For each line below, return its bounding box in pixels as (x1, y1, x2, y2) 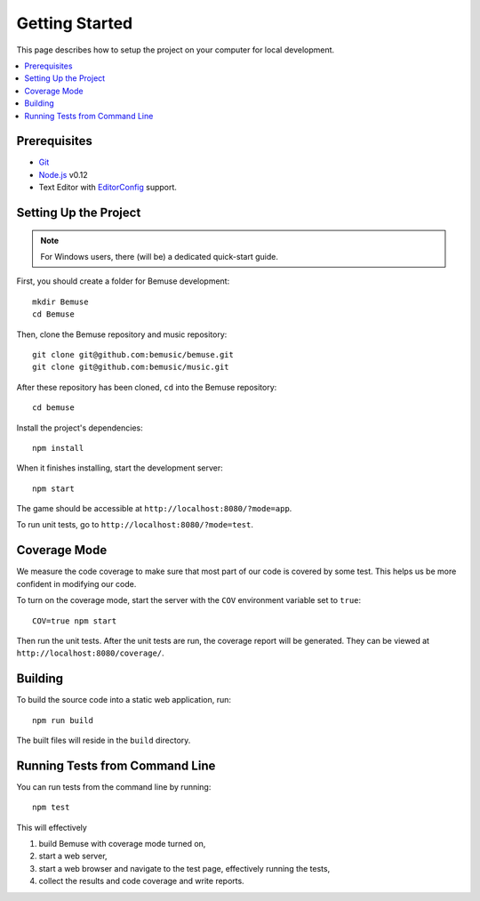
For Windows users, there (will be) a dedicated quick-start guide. (40, 251, 279, 261)
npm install (32, 443, 84, 453)
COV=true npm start (32, 615, 117, 626)
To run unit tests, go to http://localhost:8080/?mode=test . (16, 519, 253, 530)
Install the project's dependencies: (16, 422, 143, 433)
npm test (32, 802, 70, 813)
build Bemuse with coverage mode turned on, (38, 839, 206, 849)
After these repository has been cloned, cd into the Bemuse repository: (16, 382, 277, 392)
